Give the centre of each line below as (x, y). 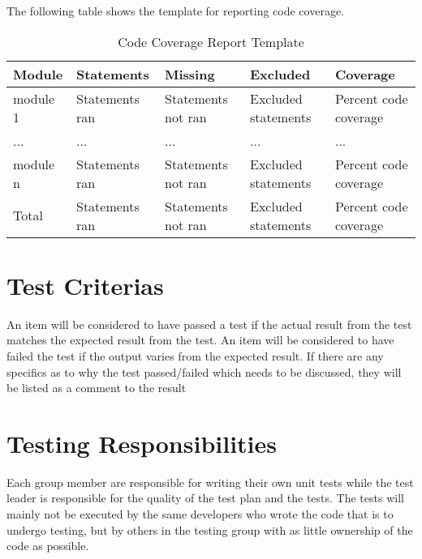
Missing (190, 74)
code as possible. (48, 546)
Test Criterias (85, 285)
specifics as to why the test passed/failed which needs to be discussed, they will (204, 371)
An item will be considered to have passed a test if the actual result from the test (209, 324)
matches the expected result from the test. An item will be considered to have (200, 340)
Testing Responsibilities (142, 443)
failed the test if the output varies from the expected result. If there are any (195, 355)
